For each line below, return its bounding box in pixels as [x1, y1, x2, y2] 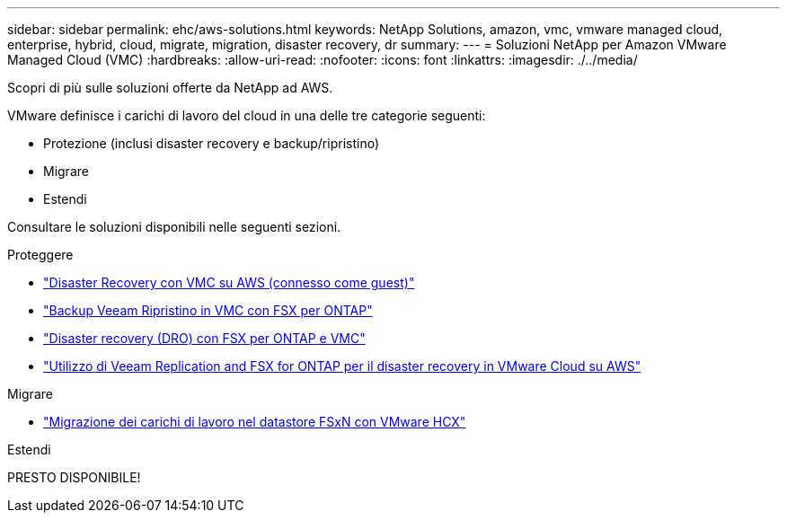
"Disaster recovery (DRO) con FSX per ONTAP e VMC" [43, 331, 366, 346]
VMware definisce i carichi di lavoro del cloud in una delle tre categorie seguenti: [7, 108, 486, 123]
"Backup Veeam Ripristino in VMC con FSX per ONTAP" [43, 303, 373, 318]
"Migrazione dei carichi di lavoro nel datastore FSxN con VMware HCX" [43, 414, 466, 429]
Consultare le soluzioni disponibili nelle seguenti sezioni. [7, 219, 341, 234]
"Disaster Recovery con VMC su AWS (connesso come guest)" [43, 275, 415, 290]
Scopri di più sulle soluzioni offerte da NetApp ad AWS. [7, 80, 333, 95]
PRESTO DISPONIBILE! [7, 470, 141, 485]
